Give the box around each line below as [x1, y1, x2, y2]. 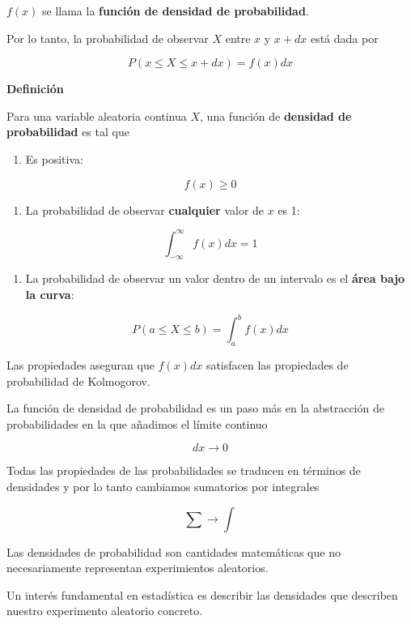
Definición [6, 80, 64, 97]
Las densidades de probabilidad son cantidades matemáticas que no [6, 543, 341, 560]
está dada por [310, 29, 379, 46]
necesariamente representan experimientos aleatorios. [6, 559, 269, 576]
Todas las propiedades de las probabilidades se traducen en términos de [6, 462, 361, 479]
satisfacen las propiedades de [205, 356, 349, 373]
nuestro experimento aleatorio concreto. [6, 602, 203, 619]
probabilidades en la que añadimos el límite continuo [6, 415, 268, 432]
